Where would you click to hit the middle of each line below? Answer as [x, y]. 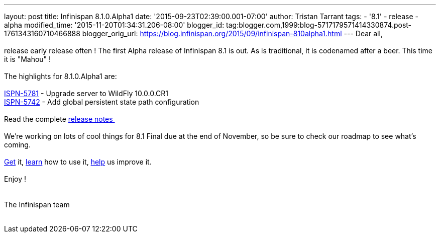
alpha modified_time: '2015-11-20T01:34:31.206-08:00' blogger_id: [114, 25]
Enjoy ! [15, 179]
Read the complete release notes [59, 119]
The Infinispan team [37, 205]
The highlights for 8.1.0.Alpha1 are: [61, 76]
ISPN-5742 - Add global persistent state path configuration [102, 102]
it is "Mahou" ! [28, 59]
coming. [17, 145]
